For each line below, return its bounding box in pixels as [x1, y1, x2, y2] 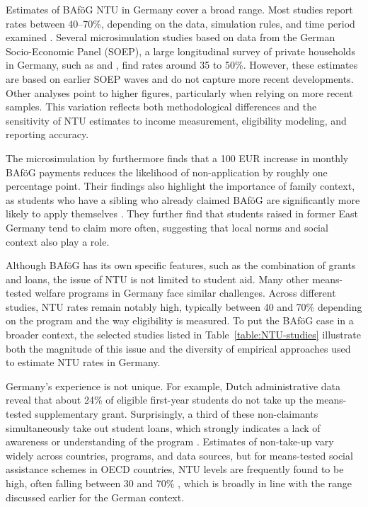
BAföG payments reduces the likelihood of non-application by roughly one [6, 164, 328, 179]
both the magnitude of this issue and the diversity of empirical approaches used [6, 341, 351, 355]
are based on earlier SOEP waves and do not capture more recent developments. [6, 71, 354, 86]
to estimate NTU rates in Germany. [6, 355, 161, 370]
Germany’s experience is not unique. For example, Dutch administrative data [6, 378, 341, 393]
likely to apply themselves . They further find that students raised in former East [6, 206, 358, 221]
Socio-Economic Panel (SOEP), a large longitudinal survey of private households [6, 43, 355, 58]
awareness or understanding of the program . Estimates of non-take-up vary [6, 434, 334, 449]
